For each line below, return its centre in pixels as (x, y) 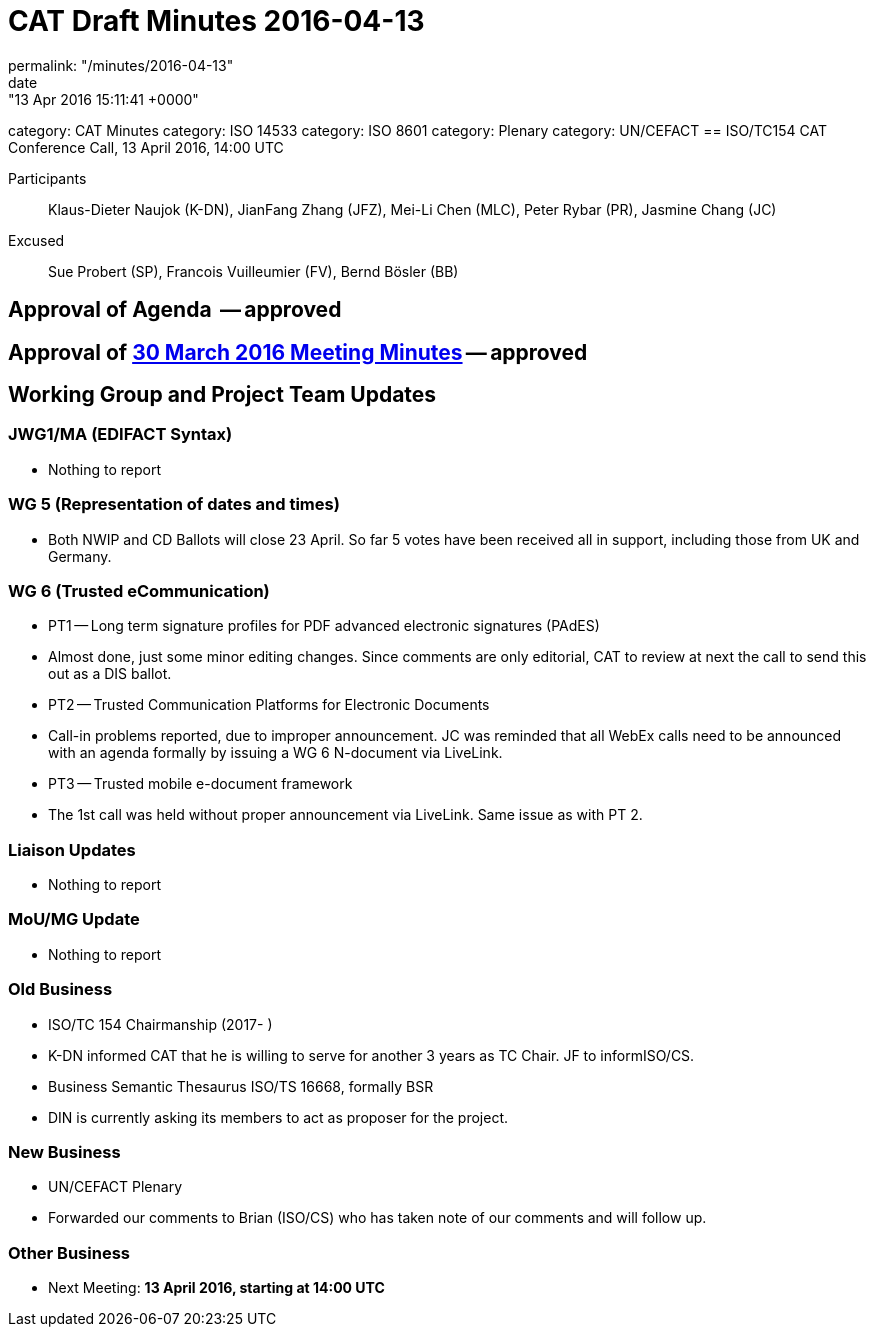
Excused (36, 240)
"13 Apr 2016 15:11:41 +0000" (103, 99)
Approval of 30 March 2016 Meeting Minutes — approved (298, 352)
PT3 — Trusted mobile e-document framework (200, 784)
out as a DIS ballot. (110, 674)
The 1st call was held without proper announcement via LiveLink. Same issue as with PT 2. (345, 815)
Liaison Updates (72, 849)
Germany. (80, 556)
